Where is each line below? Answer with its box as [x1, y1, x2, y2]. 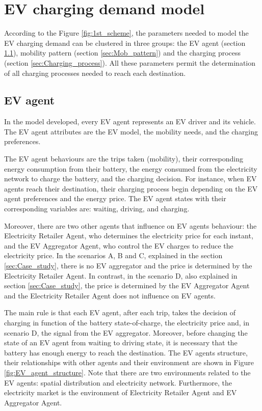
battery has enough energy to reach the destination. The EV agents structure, [4, 347, 248, 358]
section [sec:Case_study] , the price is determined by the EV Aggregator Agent [4, 280, 250, 291]
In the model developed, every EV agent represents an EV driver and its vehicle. [4, 116, 256, 127]
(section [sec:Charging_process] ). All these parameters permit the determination [4, 57, 256, 68]
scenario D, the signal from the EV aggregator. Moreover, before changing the [4, 327, 248, 338]
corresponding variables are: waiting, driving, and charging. [4, 203, 190, 214]
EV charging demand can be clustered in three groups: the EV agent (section [4, 37, 246, 48]
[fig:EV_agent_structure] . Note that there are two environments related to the [4, 367, 251, 377]
